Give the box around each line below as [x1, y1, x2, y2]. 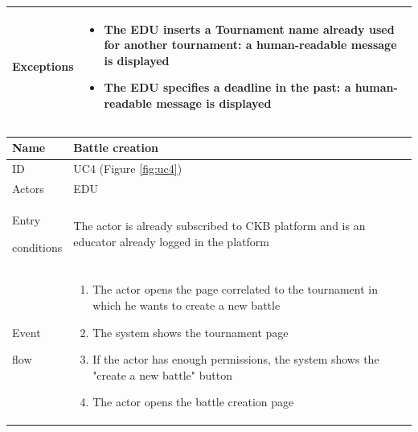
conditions [12, 238, 63, 255]
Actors [12, 180, 44, 197]
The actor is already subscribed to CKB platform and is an [73, 217, 366, 233]
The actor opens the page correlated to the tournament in [92, 281, 379, 298]
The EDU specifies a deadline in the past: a [104, 79, 351, 96]
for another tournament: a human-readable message [104, 36, 397, 53]
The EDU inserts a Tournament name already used [104, 20, 395, 37]
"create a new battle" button [92, 366, 232, 383]
